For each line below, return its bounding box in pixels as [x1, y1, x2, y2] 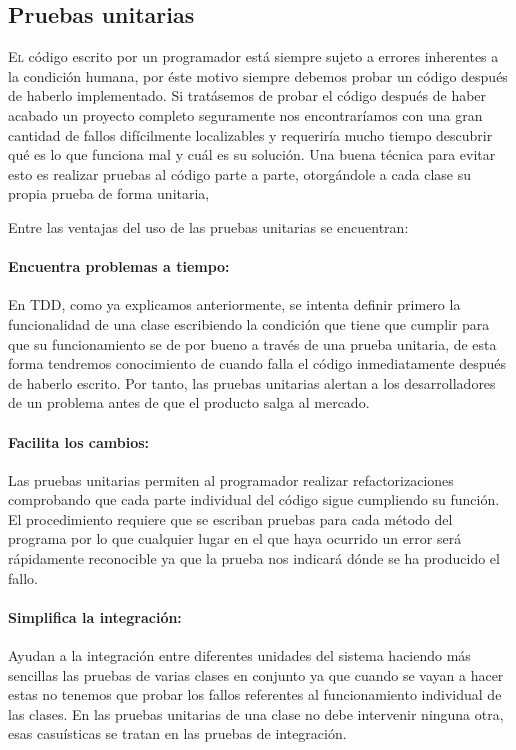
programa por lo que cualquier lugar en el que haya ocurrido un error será [8, 528, 462, 549]
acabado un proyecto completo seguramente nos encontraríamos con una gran [8, 104, 483, 125]
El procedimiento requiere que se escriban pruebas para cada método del [8, 508, 453, 529]
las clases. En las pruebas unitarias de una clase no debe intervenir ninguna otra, [8, 703, 504, 724]
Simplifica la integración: [8, 606, 182, 627]
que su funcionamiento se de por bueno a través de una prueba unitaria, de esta [8, 333, 497, 354]
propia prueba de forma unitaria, [8, 183, 210, 204]
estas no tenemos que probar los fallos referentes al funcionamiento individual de [8, 684, 502, 705]
